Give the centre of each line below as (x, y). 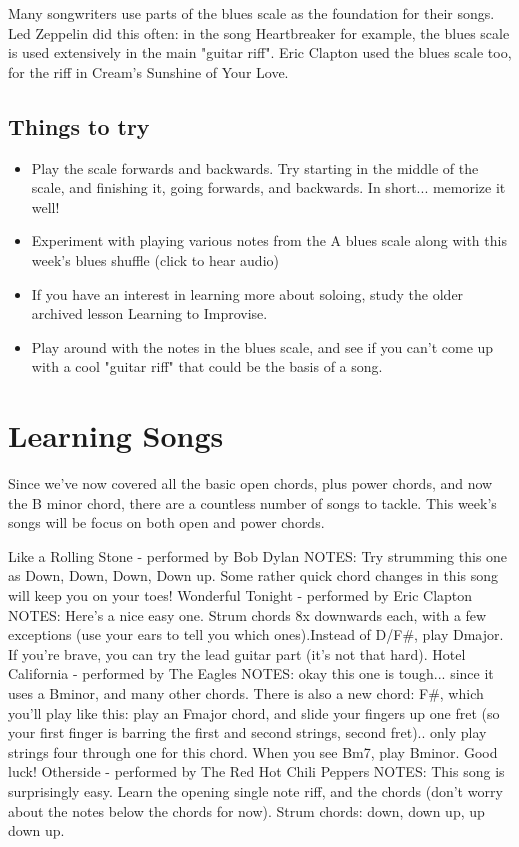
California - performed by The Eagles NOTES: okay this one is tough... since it (251, 673)
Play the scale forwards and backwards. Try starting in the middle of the (255, 167)
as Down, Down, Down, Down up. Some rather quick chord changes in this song (253, 575)
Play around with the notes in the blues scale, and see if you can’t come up (262, 346)
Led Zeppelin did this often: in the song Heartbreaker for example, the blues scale (259, 32)
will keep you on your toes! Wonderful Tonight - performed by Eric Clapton (240, 595)
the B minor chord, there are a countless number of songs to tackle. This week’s (252, 502)
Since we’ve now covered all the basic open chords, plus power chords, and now (250, 483)
